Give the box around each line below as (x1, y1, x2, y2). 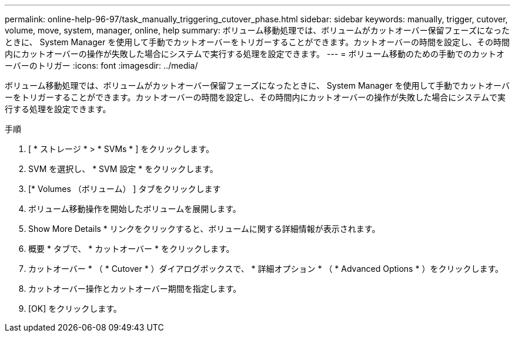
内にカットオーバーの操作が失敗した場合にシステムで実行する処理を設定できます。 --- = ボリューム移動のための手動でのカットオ (5, 49, 505, 59)
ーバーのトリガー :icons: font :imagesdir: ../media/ (5, 60, 198, 70)
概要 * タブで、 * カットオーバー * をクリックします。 (28, 244, 235, 254)
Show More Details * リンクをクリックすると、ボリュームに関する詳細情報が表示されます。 (28, 224, 380, 234)
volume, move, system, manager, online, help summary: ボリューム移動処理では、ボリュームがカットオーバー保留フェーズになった (5, 25, 510, 35)
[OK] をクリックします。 (28, 304, 122, 314)
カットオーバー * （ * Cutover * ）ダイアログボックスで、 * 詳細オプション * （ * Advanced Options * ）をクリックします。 (28, 264, 504, 274)
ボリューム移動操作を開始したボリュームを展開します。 (28, 204, 241, 214)
